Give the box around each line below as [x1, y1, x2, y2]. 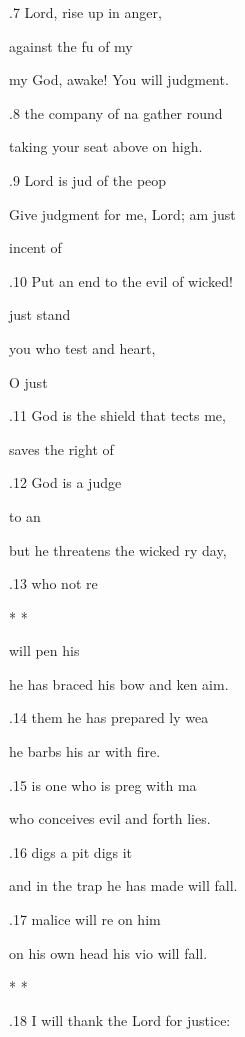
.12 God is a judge [9, 472, 122, 493]
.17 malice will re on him [9, 909, 161, 930]
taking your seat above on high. [9, 136, 203, 157]
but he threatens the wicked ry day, [9, 539, 227, 560]
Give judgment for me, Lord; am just [9, 203, 236, 224]
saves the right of [9, 438, 114, 459]
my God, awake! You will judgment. [9, 69, 229, 90]
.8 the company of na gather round [9, 102, 223, 123]
